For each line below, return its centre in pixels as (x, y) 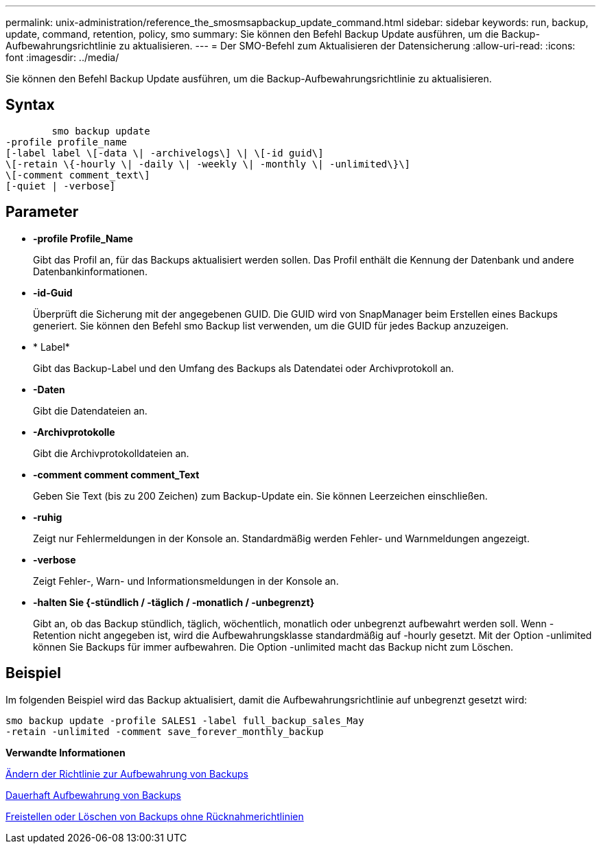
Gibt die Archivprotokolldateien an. (111, 453)
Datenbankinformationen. (90, 271)
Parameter (42, 212)
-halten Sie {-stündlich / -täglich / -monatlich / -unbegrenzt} (174, 602)
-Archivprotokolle (74, 432)
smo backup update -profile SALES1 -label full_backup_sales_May (185, 720)
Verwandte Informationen (66, 752)
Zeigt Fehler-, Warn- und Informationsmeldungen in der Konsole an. (186, 581)
